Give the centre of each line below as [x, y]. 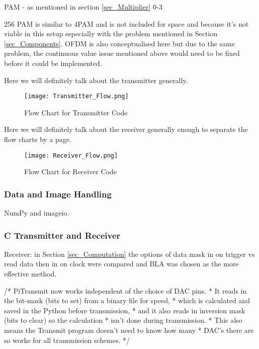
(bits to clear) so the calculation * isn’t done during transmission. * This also [123, 320]
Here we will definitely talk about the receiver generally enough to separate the [126, 129]
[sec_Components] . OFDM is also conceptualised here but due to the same [119, 43]
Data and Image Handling [58, 194]
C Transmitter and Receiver [62, 235]
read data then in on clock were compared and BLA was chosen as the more [121, 264]
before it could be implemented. [53, 63]
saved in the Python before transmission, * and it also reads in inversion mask [125, 310]
